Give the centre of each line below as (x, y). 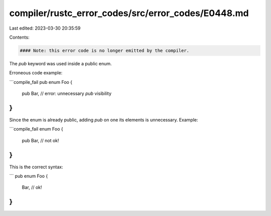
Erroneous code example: (36, 73)
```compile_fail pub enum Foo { (41, 82)
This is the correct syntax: (36, 167)
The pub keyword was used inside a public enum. (61, 63)
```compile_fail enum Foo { (36, 129)
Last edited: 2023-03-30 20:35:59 (45, 28)
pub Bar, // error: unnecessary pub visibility (67, 93)
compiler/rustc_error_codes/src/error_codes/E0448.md (129, 13)
